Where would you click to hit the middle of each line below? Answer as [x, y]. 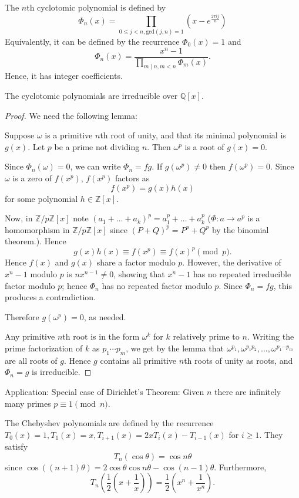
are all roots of [31, 360]
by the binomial [240, 229]
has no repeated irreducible [242, 274]
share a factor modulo [136, 262]
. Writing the [271, 336]
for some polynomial [41, 198]
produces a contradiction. [50, 297]
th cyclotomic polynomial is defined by [96, 7]
